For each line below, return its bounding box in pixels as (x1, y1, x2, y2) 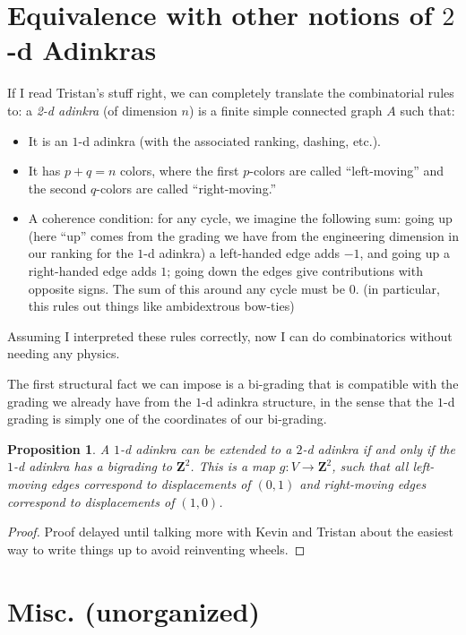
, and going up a (359, 244, 450, 262)
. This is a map (190, 457, 275, 476)
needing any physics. (7, 344, 120, 363)
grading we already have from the (7, 391, 192, 410)
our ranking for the (28, 244, 134, 262)
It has (28, 161, 61, 180)
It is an (28, 131, 68, 150)
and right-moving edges (299, 475, 427, 493)
